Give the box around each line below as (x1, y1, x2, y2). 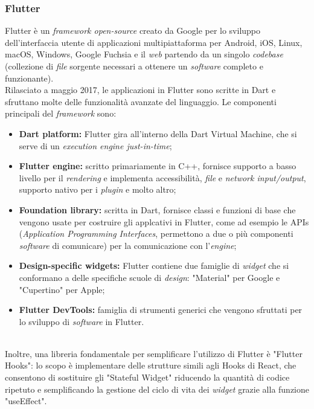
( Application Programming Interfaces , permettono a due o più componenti (19, 227, 293, 240)
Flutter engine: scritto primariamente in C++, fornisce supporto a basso (19, 159, 296, 172)
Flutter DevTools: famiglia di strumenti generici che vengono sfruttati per (19, 303, 303, 316)
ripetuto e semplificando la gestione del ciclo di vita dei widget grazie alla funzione (5, 382, 310, 395)
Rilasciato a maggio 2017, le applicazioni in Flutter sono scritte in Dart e (5, 83, 276, 96)
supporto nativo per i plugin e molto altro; (19, 183, 176, 196)
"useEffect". (5, 395, 47, 407)
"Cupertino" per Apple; (19, 283, 105, 295)
